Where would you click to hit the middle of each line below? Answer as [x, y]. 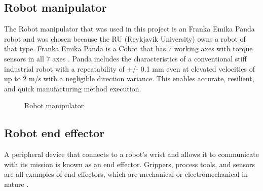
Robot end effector [54, 133]
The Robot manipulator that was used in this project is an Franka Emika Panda [129, 29]
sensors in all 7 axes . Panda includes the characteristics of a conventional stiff [125, 58]
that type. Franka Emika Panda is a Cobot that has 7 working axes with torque [128, 49]
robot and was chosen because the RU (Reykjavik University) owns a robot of [125, 38]
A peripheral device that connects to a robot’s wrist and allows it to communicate [131, 154]
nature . [16, 184]
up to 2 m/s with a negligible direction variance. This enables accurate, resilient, [129, 78]
